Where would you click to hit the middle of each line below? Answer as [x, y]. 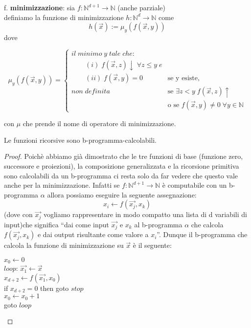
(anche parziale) [141, 7]
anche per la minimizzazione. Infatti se [62, 185]
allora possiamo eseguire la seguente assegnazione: [122, 194]
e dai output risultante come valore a [93, 234]
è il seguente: [152, 245]
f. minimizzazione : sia [40, 7]
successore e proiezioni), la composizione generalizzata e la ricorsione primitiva [122, 165]
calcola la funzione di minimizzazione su [64, 245]
